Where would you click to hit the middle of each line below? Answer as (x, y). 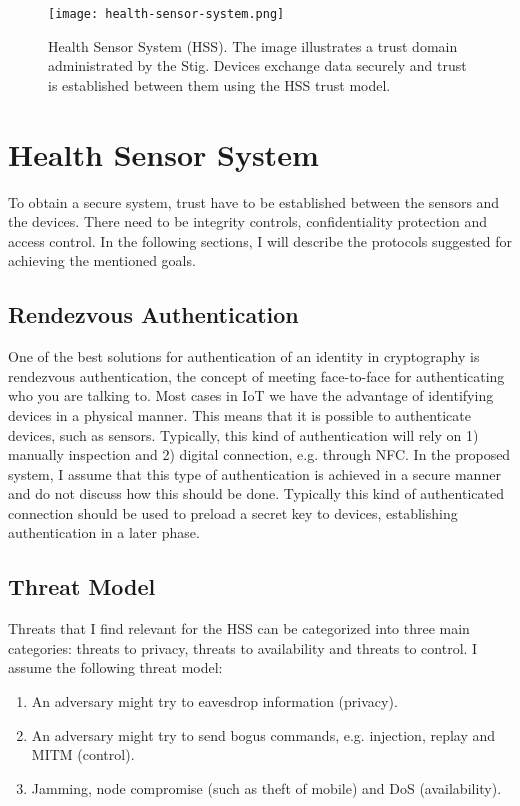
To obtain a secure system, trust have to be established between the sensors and (254, 201)
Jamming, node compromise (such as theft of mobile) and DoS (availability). (266, 787)
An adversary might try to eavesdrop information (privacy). (214, 701)
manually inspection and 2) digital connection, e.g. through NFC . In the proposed (259, 454)
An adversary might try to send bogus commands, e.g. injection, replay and (263, 734)
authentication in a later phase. (104, 532)
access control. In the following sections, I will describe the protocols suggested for (260, 240)
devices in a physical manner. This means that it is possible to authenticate (239, 414)
